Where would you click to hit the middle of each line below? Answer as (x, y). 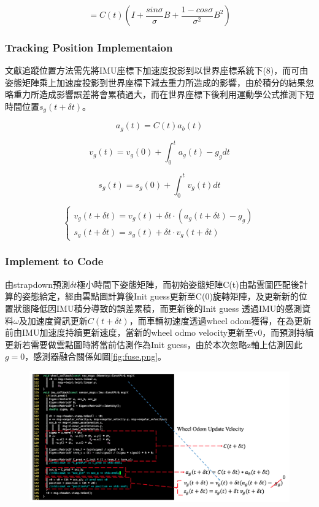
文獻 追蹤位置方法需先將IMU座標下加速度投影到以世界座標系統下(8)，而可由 (157, 70)
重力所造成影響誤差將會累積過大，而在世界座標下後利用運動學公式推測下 (159, 94)
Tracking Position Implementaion (89, 47)
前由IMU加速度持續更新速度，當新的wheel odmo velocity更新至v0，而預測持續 (159, 332)
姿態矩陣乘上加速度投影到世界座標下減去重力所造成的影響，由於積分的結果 (155, 82)
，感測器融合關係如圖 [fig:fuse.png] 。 (96, 356)
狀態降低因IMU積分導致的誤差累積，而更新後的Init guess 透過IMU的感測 (158, 308)
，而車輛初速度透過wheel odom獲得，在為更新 (220, 320)
